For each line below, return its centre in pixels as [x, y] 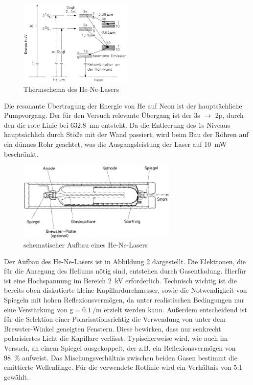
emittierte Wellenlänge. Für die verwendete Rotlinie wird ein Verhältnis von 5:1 [123, 367]
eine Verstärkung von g [39, 309]
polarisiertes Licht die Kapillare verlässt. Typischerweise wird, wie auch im [116, 338]
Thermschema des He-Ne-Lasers [71, 89]
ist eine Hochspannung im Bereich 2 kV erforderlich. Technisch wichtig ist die [120, 280]
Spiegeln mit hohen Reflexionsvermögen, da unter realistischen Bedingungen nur [124, 300]
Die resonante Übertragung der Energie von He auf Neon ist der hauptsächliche [123, 105]
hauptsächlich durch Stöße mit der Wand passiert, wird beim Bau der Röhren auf [126, 134]
